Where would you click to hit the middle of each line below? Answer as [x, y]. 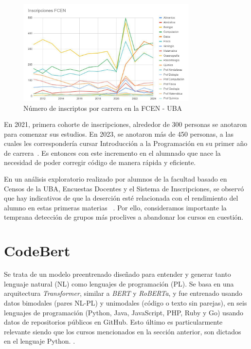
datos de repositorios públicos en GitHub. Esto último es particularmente [113, 322]
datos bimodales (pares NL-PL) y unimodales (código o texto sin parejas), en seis [125, 302]
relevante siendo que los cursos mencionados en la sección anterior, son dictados [123, 331]
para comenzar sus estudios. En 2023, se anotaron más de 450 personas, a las [119, 133]
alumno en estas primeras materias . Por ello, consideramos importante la [115, 207]
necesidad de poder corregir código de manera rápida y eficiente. [100, 162]
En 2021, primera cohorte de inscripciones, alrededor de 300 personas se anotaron [125, 124]
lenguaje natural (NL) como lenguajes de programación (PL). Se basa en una [119, 283]
